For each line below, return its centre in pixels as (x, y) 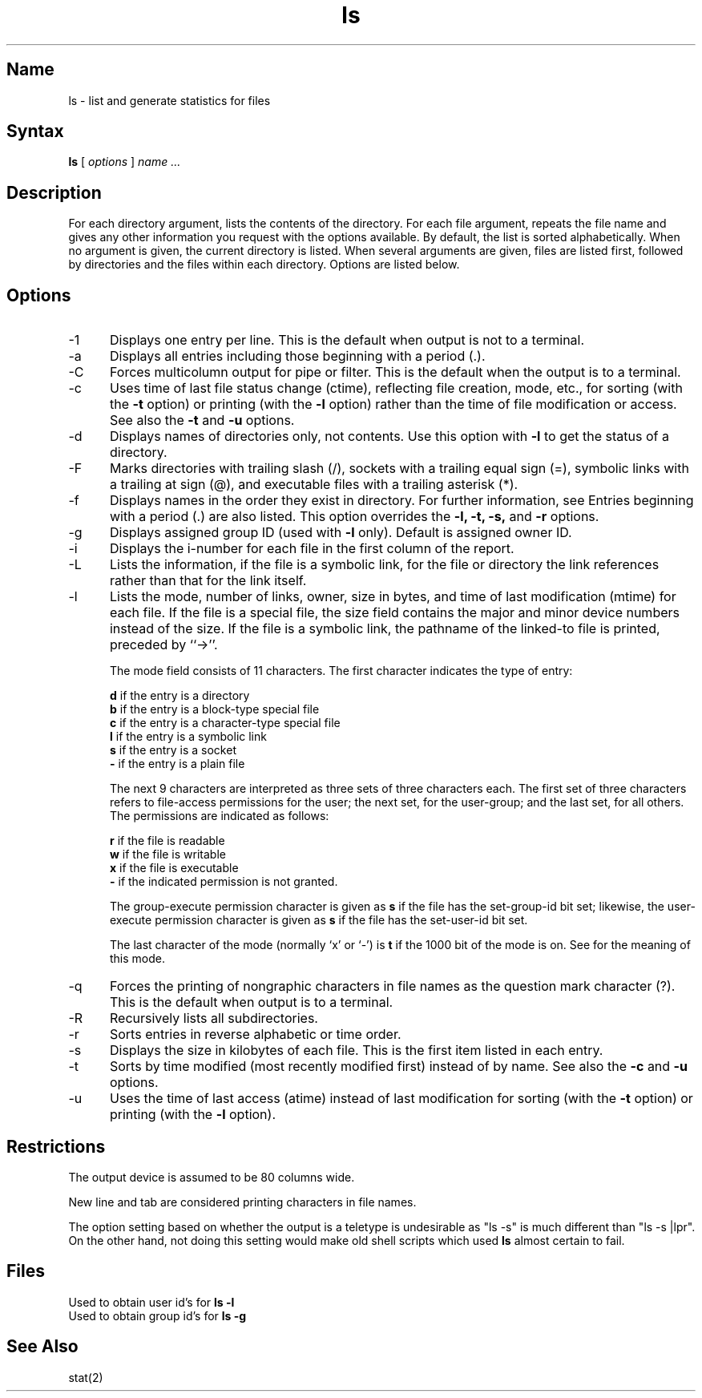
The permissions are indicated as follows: (220, 816)
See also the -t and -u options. (202, 420)
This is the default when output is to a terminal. (251, 1002)
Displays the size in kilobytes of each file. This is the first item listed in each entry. (356, 1051)
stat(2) (86, 1377)
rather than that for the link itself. (208, 581)
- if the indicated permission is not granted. (224, 882)
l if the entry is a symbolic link (188, 737)
